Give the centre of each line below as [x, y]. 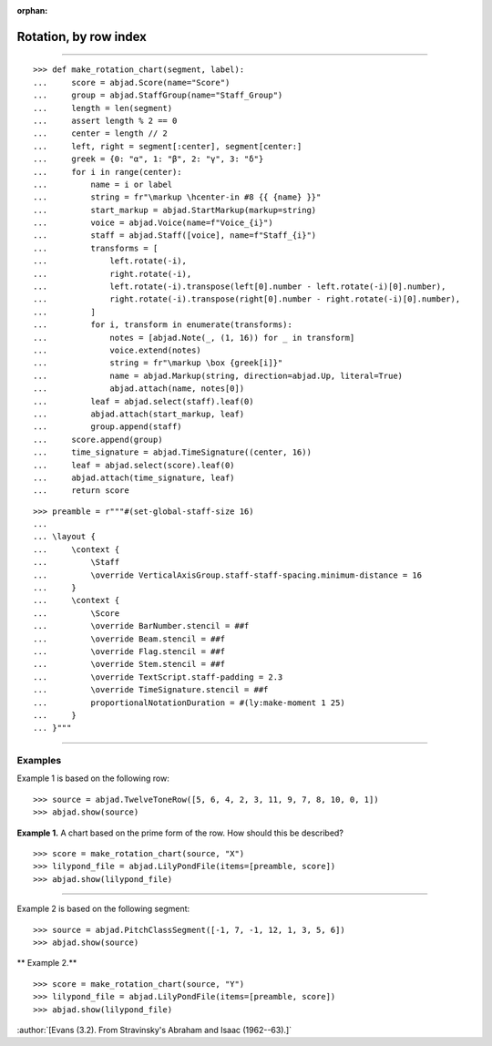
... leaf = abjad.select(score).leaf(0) [134, 465]
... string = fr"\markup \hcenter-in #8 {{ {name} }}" [177, 197]
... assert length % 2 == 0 [105, 120]
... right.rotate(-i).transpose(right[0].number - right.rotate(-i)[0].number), [247, 299]
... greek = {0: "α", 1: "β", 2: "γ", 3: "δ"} [149, 159]
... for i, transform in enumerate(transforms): [163, 325]
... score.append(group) [98, 439]
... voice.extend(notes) [118, 350]
